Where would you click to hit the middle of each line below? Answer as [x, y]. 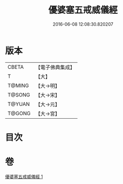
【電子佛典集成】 [55, 67]
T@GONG [19, 113]
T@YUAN [19, 104]
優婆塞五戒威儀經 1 [24, 177]
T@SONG [19, 94]
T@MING [18, 86]
